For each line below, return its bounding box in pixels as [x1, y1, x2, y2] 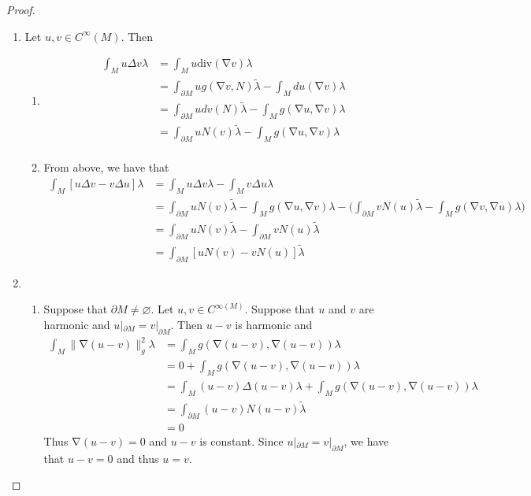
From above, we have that [43, 159, 169, 176]
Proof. [6, 2, 35, 17]
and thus [117, 450, 159, 466]
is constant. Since [199, 432, 284, 449]
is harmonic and [235, 316, 313, 332]
